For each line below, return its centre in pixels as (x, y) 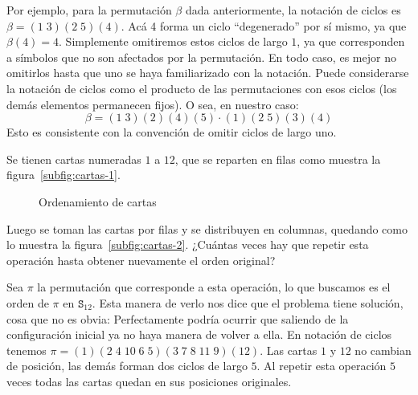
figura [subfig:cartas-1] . (64, 175)
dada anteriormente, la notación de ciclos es (293, 10)
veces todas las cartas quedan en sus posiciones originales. (149, 381)
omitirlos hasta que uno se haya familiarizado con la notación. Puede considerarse (208, 73)
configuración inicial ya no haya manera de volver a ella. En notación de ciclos (199, 334)
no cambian (383, 350)
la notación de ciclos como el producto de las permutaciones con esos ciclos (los (202, 88)
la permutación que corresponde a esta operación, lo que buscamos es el (214, 287)
